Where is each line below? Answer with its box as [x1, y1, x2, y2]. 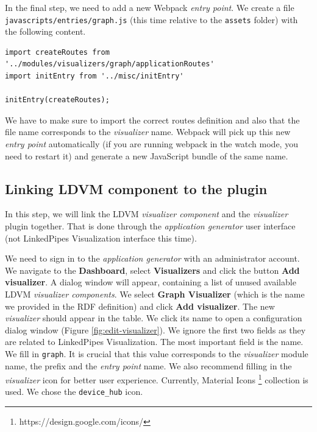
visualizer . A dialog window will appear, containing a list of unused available [5, 276, 296, 288]
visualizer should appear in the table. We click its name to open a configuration [5, 312, 302, 324]
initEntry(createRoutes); [5, 96, 110, 105]
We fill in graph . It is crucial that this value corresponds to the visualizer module [5, 347, 308, 360]
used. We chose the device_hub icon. [5, 385, 143, 398]
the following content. [5, 25, 86, 38]
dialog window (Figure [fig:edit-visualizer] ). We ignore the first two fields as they [5, 323, 306, 336]
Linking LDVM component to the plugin [5, 179, 268, 198]
